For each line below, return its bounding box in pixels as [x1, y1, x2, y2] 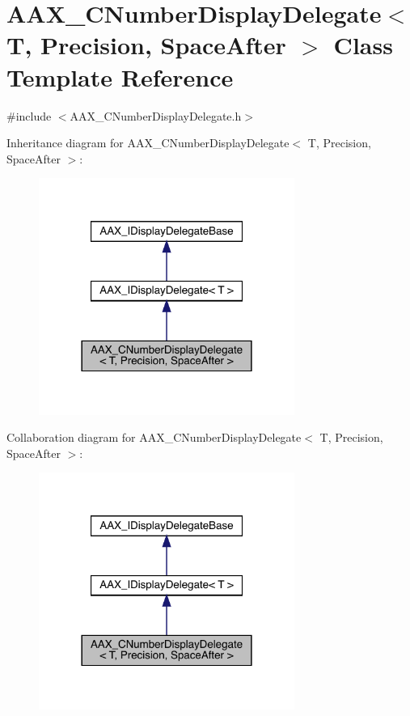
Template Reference [6, 60, 234, 93]
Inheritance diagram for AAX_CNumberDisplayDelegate [6, 134, 290, 151]
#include [6, 107, 52, 124]
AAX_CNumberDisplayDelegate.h [70, 107, 242, 124]
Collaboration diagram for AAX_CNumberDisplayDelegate [6, 429, 302, 446]
